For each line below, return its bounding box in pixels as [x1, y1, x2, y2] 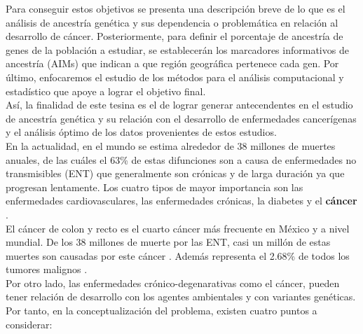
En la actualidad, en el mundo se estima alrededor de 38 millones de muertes [6, 138, 336, 153]
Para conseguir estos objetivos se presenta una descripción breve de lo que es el [6, 1, 345, 15]
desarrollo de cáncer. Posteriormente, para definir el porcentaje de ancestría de [6, 29, 343, 43]
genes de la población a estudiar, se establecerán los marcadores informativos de [6, 42, 349, 57]
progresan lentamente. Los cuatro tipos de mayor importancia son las [6, 179, 303, 194]
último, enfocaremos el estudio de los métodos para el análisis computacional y [6, 69, 344, 84]
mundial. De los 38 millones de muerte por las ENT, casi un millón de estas [6, 235, 331, 249]
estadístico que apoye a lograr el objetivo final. [6, 83, 206, 98]
